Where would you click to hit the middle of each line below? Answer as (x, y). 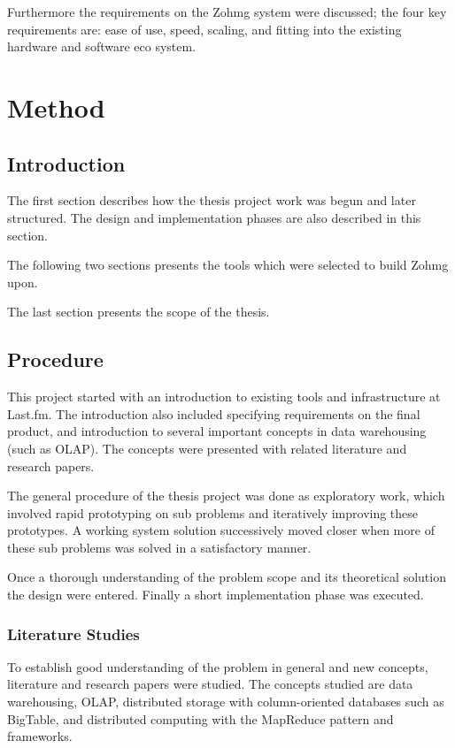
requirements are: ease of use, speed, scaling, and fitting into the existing (204, 29)
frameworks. (40, 736)
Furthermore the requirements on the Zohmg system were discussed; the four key (227, 11)
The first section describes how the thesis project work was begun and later (212, 200)
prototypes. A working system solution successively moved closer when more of (221, 530)
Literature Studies (73, 634)
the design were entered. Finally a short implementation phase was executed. (216, 595)
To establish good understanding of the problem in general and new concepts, (218, 666)
